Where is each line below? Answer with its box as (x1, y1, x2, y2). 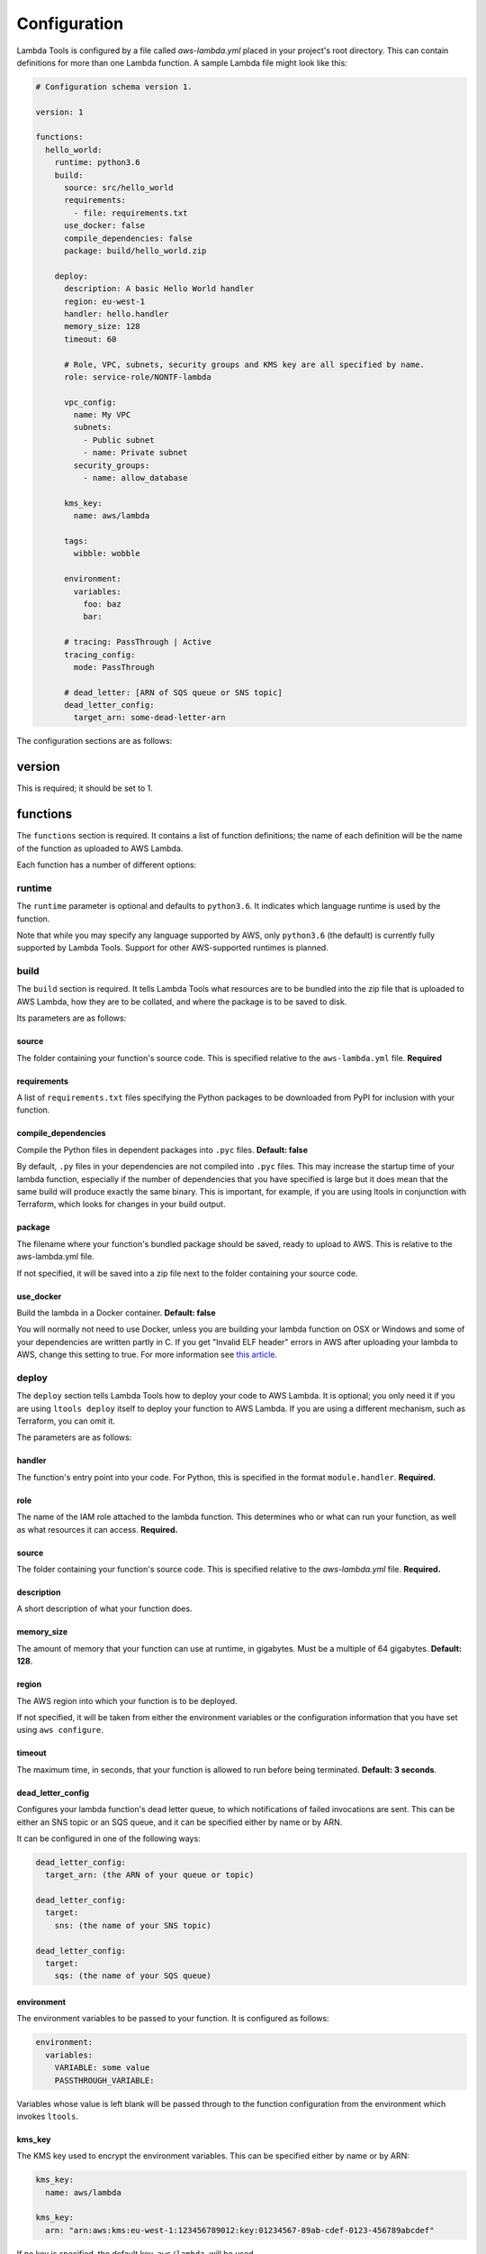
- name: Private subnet (82, 447, 188, 458)
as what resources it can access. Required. (16, 1524, 178, 1535)
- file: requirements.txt (73, 207, 188, 218)
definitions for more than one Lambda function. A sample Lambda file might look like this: (16, 57, 348, 68)
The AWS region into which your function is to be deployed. (16, 1695, 238, 1706)
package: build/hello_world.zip (64, 246, 207, 256)
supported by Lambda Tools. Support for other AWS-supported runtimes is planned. (16, 942, 328, 953)
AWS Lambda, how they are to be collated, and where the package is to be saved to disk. (16, 996, 347, 1007)
